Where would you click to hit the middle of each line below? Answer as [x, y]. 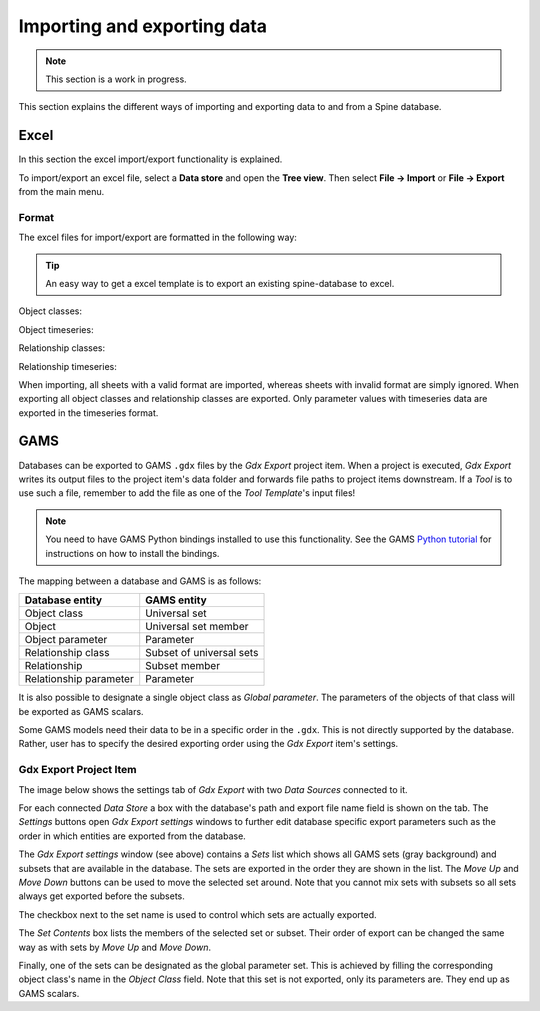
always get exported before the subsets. [101, 896]
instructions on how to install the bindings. [132, 553]
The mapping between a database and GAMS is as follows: [140, 581]
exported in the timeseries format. [88, 412]
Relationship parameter [79, 679]
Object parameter [66, 640]
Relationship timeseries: [67, 366]
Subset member [182, 666]
